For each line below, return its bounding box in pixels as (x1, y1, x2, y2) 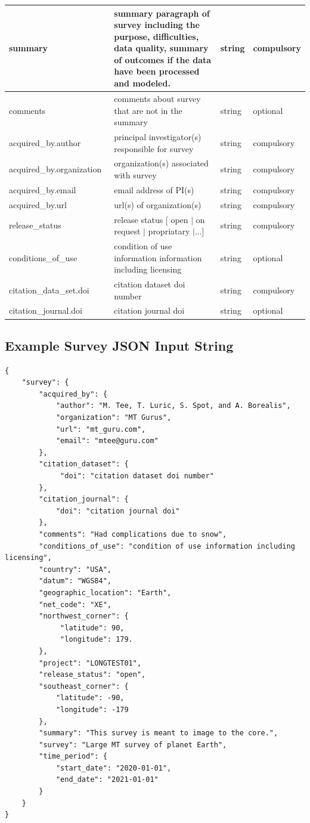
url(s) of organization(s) (114, 198, 201, 211)
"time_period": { (39, 752, 107, 761)
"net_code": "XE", (39, 600, 111, 609)
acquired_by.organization (9, 163, 102, 175)
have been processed (114, 65, 200, 78)
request (114, 225, 141, 237)
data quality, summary (114, 42, 209, 54)
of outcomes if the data (114, 53, 212, 66)
